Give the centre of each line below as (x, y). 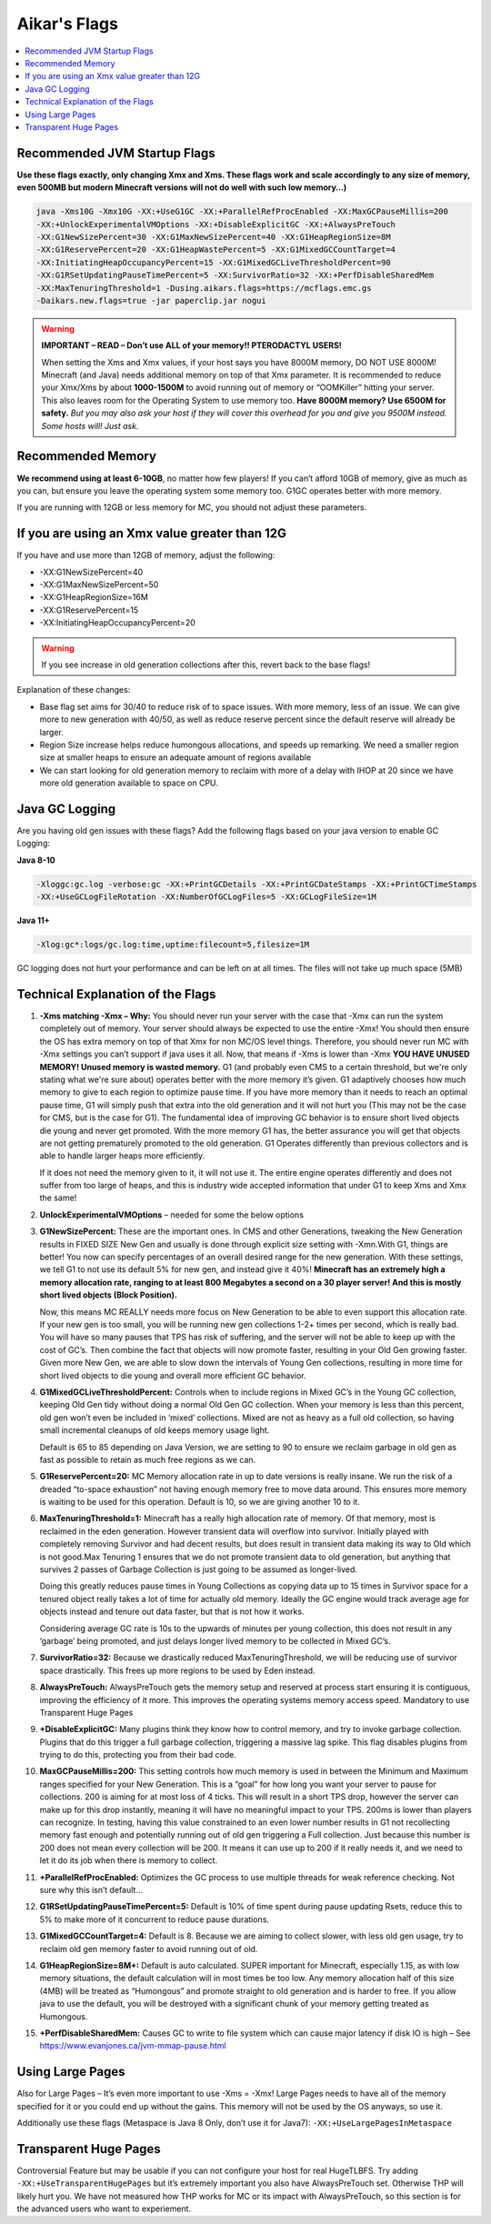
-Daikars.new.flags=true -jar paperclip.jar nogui (151, 301)
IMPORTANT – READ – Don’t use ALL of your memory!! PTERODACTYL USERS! (192, 346)
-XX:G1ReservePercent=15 (89, 610)
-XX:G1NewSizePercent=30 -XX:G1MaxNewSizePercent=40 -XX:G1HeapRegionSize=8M (213, 237)
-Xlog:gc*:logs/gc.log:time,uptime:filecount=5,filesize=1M (173, 945)
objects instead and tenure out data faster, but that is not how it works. (172, 1612)
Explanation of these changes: (74, 690)
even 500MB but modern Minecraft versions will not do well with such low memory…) (182, 187)
